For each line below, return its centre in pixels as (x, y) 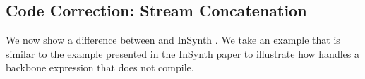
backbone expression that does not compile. (100, 67)
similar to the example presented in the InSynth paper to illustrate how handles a (182, 53)
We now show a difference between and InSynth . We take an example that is (173, 40)
